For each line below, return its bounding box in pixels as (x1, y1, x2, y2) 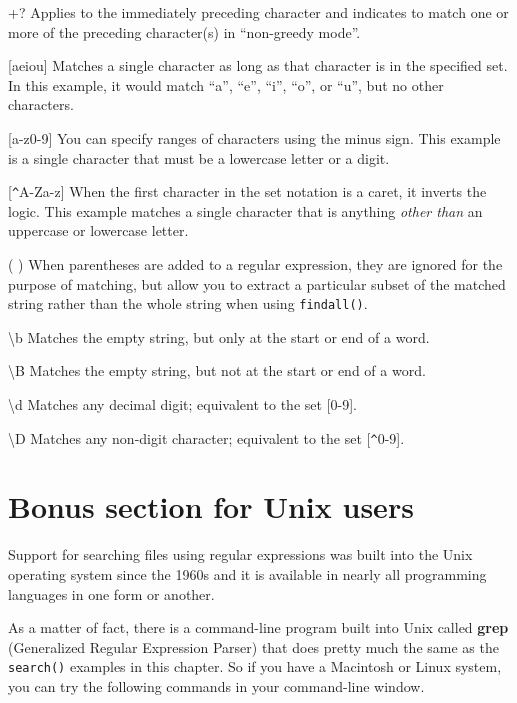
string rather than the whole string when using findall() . (8, 293, 368, 314)
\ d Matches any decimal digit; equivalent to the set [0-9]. (8, 394, 357, 415)
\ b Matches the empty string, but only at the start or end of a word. (8, 326, 430, 347)
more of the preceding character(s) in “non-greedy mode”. (8, 21, 361, 42)
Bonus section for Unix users (8, 486, 414, 527)
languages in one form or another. (8, 583, 215, 604)
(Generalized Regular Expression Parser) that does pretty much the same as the (8, 636, 499, 657)
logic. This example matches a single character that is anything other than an (8, 200, 483, 221)
